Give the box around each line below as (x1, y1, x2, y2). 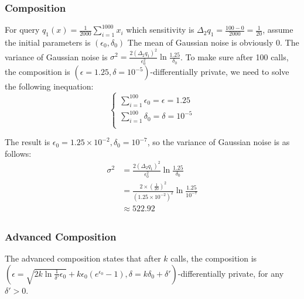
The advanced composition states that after (5, 252, 161, 264)
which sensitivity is (126, 23, 194, 36)
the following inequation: (5, 80, 94, 92)
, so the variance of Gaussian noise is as (147, 136, 290, 148)
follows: (5, 147, 32, 159)
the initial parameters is (5, 36, 91, 49)
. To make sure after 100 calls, (180, 50, 289, 63)
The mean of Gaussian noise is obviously (127, 36, 274, 49)
